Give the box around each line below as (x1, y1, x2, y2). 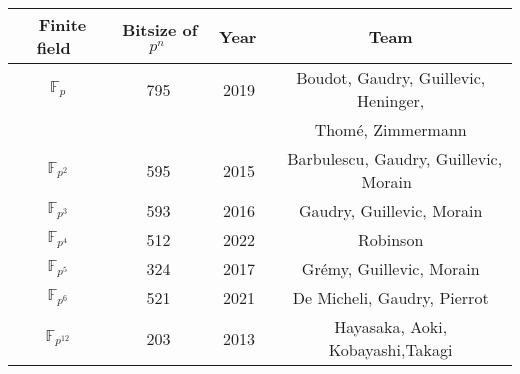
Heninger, (357, 89, 425, 112)
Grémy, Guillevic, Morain (301, 257, 480, 280)
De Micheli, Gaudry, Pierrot (292, 286, 489, 309)
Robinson (358, 228, 424, 251)
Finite (38, 13, 87, 36)
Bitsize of (122, 17, 198, 41)
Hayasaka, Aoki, (334, 315, 448, 338)
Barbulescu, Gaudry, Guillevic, (287, 147, 503, 170)
